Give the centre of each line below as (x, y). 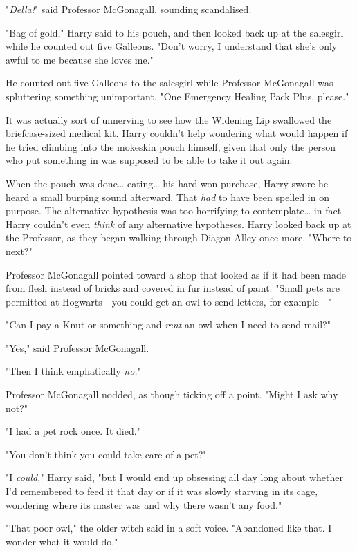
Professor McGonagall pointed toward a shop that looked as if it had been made (176, 274)
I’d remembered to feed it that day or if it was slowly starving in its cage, (162, 491)
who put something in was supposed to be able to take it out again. (149, 160)
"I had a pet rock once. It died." (73, 431)
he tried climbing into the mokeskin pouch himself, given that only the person (171, 146)
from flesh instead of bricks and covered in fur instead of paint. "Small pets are (173, 288)
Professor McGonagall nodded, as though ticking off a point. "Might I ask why (172, 394)
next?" (19, 251)
